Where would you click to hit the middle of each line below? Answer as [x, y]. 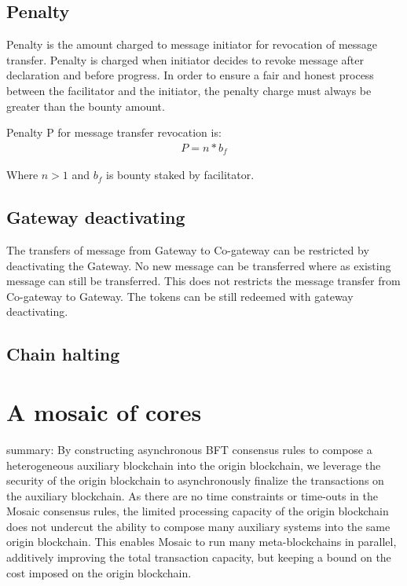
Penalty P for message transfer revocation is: [114, 132]
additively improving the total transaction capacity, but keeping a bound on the [199, 557]
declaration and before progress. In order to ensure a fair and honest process [190, 75]
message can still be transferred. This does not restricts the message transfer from [203, 281]
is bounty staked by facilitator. [180, 175]
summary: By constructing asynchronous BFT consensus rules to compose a [189, 449]
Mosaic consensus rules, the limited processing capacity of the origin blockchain [198, 511]
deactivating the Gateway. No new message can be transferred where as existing [199, 265]
